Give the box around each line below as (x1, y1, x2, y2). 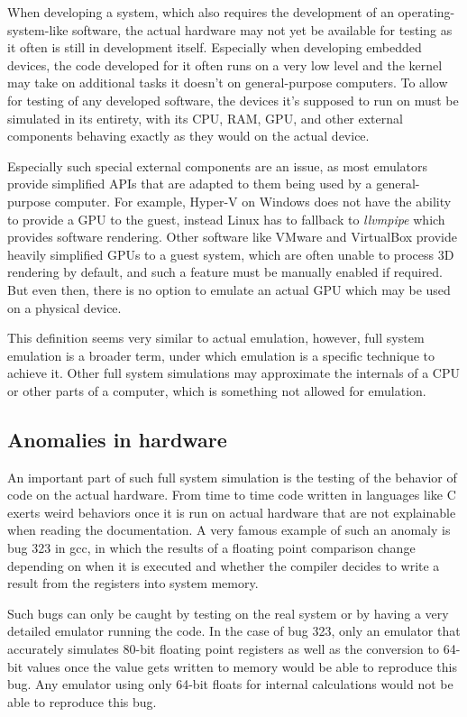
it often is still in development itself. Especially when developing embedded (7, 38, 422, 57)
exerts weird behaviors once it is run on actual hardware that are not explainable (7, 502, 456, 521)
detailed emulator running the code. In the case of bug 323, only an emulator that (7, 621, 461, 640)
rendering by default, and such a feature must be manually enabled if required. (7, 262, 444, 281)
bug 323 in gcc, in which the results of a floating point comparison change (7, 538, 416, 557)
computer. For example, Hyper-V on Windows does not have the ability (54, 191, 452, 210)
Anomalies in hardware (7, 425, 227, 453)
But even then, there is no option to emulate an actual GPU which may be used (7, 280, 451, 299)
